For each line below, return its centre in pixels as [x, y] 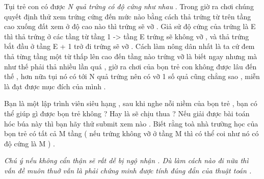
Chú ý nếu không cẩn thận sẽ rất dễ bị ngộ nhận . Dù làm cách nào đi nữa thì [126, 160]
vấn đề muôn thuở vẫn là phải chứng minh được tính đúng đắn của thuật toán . [128, 170]
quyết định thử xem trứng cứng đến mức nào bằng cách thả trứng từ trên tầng [128, 16]
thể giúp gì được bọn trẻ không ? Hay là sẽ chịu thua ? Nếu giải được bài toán [127, 113]
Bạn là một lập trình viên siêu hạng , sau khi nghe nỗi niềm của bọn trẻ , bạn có [131, 103]
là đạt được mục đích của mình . [55, 86]
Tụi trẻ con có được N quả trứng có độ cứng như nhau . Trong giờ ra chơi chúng [129, 6]
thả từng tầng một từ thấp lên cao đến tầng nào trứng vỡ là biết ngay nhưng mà [131, 56]
